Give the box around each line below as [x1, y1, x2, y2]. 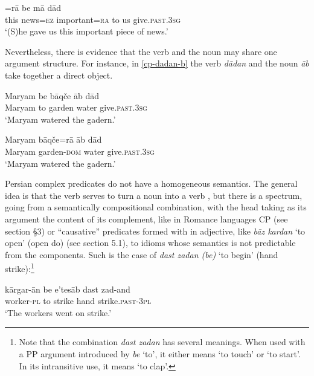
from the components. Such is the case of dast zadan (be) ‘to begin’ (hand [5, 248, 278, 261]
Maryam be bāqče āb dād [5, 89, 99, 102]
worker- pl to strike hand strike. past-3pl [5, 294, 152, 307]
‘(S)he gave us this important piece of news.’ [5, 25, 168, 37]
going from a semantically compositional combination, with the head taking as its [5, 201, 307, 213]
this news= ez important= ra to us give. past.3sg [5, 13, 181, 25]
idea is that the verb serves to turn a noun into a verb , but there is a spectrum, [5, 189, 303, 201]
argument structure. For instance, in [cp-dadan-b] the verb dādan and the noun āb [5, 57, 309, 70]
